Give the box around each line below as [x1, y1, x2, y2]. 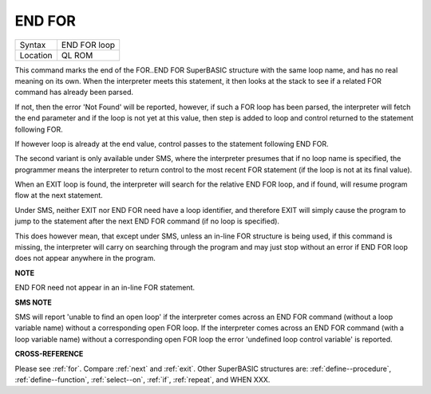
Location [19, 49, 53, 61]
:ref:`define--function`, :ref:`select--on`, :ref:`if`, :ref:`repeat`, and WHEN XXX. [14, 375, 271, 384]
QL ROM [61, 49, 93, 61]
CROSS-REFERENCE [14, 349, 84, 359]
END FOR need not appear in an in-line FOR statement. [14, 283, 196, 293]
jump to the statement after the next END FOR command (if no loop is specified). [14, 216, 279, 227]
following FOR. [14, 124, 63, 134]
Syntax [19, 39, 46, 50]
